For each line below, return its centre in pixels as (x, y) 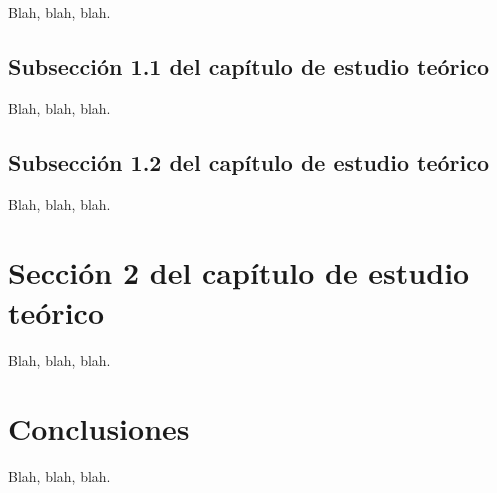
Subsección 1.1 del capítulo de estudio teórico (249, 65)
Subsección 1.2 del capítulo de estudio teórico (249, 161)
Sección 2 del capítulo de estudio (239, 272)
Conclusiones (99, 428)
